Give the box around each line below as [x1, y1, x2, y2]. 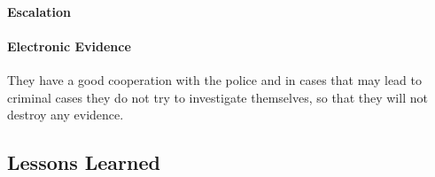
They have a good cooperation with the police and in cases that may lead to [7, 70, 423, 88]
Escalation [7, 2, 71, 20]
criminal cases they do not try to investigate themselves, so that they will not [7, 88, 428, 106]
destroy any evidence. [7, 105, 124, 124]
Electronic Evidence [7, 36, 131, 55]
